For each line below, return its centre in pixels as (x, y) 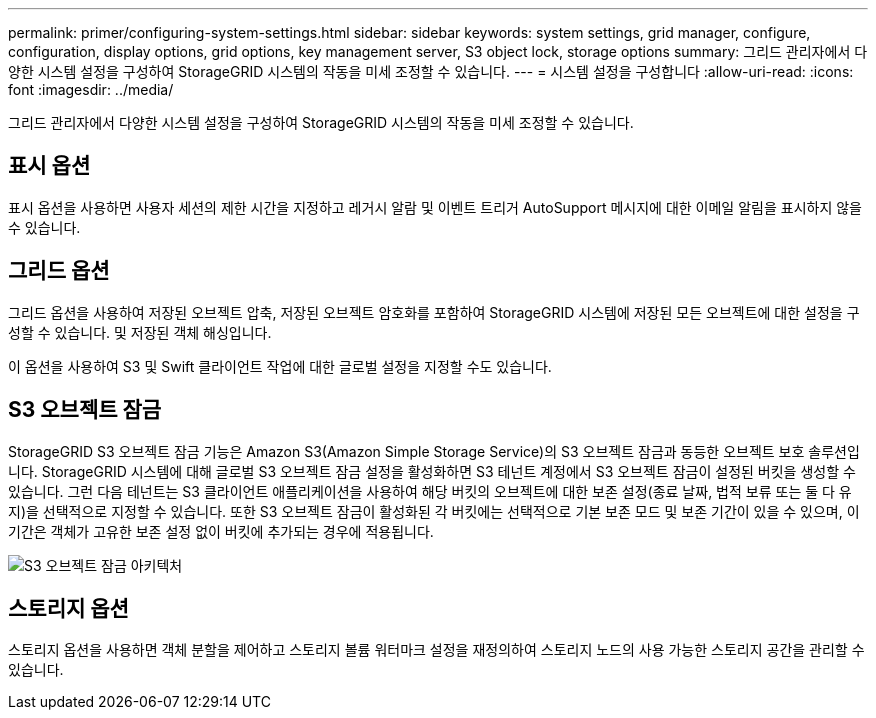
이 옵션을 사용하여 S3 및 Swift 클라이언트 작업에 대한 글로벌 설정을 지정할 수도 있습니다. (280, 366)
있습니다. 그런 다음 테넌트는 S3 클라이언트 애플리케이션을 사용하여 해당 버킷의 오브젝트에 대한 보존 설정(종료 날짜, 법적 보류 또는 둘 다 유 (430, 491)
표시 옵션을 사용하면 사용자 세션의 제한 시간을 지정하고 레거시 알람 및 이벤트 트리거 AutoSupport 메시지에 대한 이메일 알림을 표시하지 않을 (435, 207)
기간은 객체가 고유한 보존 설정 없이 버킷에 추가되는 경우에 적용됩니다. (221, 531)
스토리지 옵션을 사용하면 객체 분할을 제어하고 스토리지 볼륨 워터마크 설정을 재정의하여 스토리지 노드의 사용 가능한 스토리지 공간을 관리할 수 (436, 650)
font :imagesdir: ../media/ (91, 89)
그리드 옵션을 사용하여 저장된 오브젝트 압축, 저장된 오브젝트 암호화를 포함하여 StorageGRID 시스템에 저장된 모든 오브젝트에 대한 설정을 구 (434, 312)
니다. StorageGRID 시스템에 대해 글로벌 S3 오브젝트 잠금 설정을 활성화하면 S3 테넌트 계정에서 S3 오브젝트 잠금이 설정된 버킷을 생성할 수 (432, 471)
